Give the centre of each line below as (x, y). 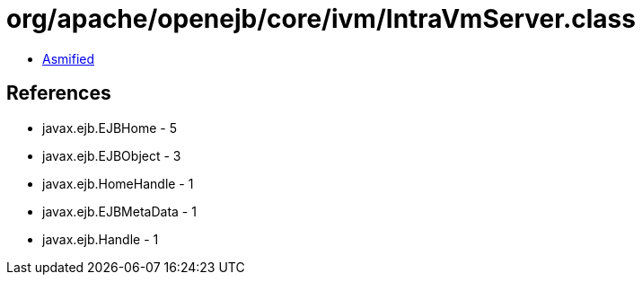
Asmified (69, 58)
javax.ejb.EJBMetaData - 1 (119, 211)
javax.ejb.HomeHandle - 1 (118, 183)
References (59, 93)
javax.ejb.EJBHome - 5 (110, 128)
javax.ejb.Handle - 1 (101, 239)
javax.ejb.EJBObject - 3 (112, 155)
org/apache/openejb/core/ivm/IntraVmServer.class (321, 19)
